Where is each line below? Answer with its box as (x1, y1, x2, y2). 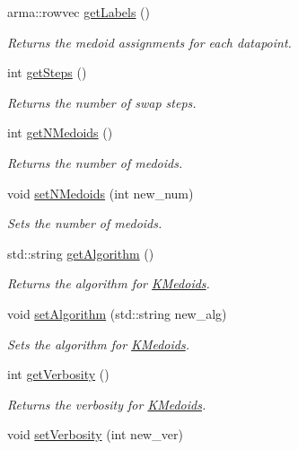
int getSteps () (7, 63, 87, 82)
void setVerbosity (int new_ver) (7, 425, 183, 444)
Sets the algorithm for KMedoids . (7, 334, 189, 353)
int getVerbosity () (7, 365, 110, 384)
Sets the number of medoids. (7, 214, 162, 233)
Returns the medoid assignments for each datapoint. (7, 32, 292, 51)
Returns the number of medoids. (7, 153, 183, 172)
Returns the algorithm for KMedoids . (7, 274, 210, 293)
